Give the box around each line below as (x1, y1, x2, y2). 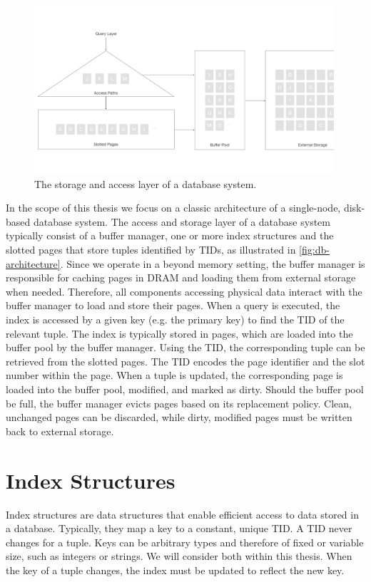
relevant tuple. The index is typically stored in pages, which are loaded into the (6, 326, 353, 341)
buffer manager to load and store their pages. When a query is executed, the (6, 298, 340, 313)
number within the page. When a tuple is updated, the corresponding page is (6, 368, 343, 383)
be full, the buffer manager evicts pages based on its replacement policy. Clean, (6, 395, 352, 410)
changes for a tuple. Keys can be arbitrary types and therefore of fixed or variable (6, 534, 364, 549)
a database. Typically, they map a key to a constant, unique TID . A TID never (6, 521, 352, 536)
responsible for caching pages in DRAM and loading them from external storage (6, 270, 356, 285)
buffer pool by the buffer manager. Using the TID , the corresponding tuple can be (6, 340, 365, 355)
